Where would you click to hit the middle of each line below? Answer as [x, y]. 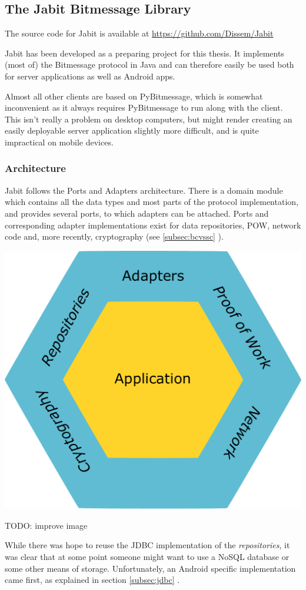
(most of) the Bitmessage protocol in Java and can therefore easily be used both [149, 64]
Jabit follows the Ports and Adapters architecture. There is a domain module [144, 190]
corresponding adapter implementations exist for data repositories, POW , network [153, 225]
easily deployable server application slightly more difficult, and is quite [132, 130]
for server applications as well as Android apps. [90, 76]
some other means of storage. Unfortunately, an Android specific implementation [150, 568]
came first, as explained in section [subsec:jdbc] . [92, 580]
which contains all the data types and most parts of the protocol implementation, [152, 202]
